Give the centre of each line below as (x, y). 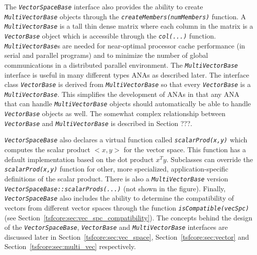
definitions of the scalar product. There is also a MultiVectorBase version (116, 178)
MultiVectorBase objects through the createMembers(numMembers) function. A (125, 16)
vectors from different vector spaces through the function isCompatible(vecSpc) (127, 207)
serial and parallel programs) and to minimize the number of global (106, 55)
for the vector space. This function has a (185, 149)
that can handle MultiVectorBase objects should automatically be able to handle (128, 104)
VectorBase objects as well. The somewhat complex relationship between (115, 113)
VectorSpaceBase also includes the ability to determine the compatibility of (119, 198)
